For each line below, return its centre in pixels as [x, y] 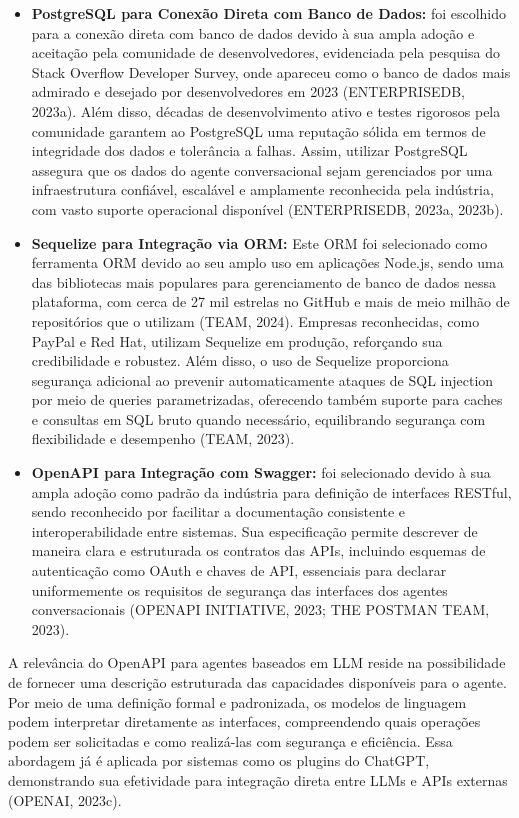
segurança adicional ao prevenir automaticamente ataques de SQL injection [262, 379]
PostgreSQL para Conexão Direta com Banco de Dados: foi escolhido [269, 13]
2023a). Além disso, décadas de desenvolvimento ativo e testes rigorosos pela [266, 110]
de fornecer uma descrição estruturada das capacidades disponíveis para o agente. [257, 682]
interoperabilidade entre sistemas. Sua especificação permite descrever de [254, 530]
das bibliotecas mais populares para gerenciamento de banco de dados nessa [263, 281]
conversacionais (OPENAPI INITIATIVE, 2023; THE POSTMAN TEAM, [260, 609]
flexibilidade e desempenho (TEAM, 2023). [163, 438]
